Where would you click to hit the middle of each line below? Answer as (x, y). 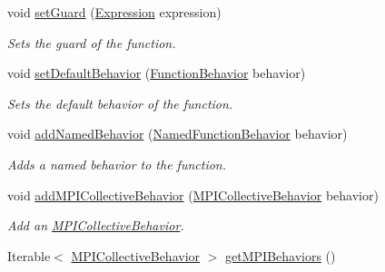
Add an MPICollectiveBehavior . (96, 225)
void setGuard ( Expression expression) (114, 12)
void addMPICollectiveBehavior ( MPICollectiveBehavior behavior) (193, 194)
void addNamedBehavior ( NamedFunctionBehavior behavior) (178, 134)
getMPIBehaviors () (281, 255)
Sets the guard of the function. (92, 42)
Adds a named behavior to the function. (117, 164)
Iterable (29, 255)
